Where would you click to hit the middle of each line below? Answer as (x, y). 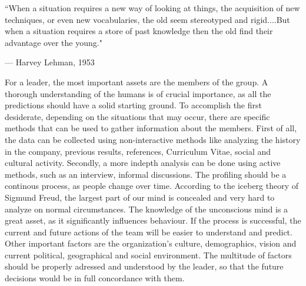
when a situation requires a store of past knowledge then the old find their (139, 31)
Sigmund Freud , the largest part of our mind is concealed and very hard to (140, 197)
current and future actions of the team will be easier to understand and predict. (149, 232)
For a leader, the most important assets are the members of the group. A (137, 82)
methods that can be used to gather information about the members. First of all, (151, 128)
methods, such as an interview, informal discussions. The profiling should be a (146, 174)
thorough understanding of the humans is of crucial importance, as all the (138, 93)
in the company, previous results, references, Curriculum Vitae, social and (138, 151)
